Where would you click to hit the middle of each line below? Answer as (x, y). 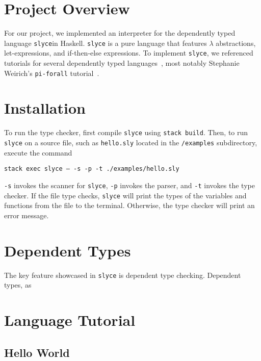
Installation (45, 108)
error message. (27, 215)
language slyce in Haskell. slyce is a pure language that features (106, 43)
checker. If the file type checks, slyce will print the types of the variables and (125, 195)
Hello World (37, 352)
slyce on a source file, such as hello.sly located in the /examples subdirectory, (131, 143)
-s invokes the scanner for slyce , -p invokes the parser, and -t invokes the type (129, 185)
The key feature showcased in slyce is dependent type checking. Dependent (123, 275)
